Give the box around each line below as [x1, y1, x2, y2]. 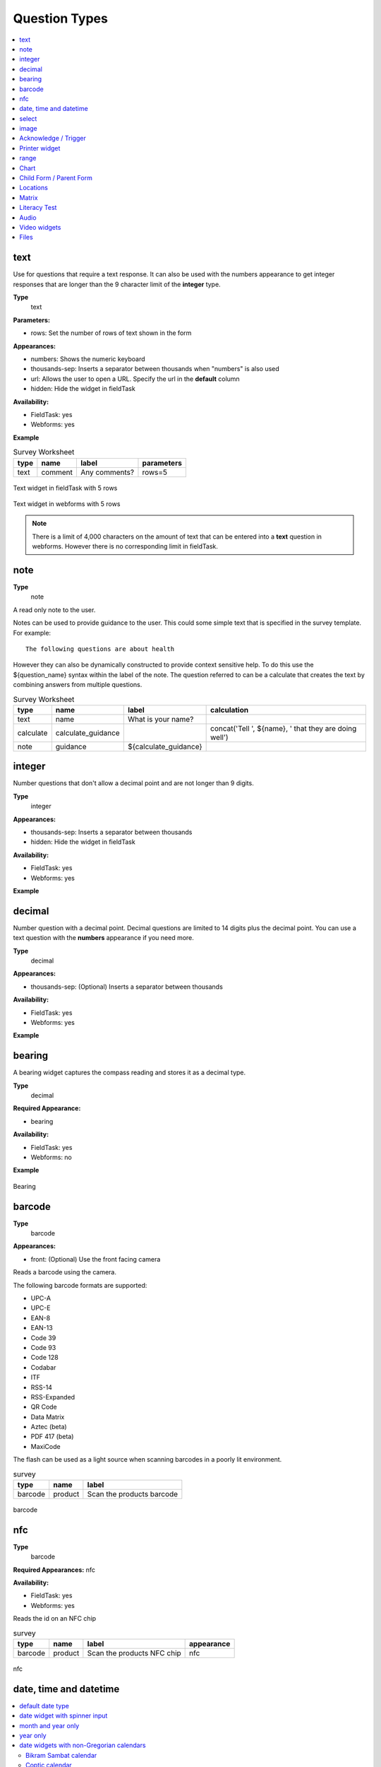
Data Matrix [30, 1412, 65, 1421]
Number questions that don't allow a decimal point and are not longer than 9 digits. [13, 779, 254, 787]
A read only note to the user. [13, 605, 96, 614]
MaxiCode [30, 1442, 61, 1450]
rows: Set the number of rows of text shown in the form [30, 329, 192, 337]
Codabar [30, 1363, 56, 1371]
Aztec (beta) [30, 1423, 67, 1431]
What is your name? [127, 714, 194, 724]
